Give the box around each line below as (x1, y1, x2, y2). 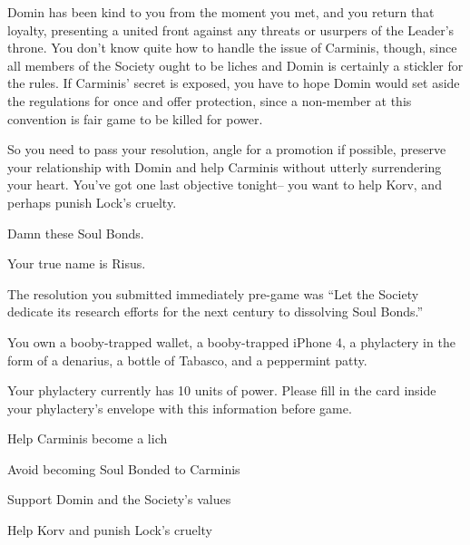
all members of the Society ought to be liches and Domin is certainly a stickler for (7, 55, 464, 74)
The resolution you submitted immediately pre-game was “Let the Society (7, 284, 419, 303)
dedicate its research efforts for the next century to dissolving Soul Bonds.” (7, 302, 424, 321)
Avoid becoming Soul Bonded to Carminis (7, 459, 240, 478)
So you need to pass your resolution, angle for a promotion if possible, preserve (7, 140, 446, 159)
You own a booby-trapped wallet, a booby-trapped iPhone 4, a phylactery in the (7, 332, 455, 351)
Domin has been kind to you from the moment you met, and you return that (7, 3, 435, 21)
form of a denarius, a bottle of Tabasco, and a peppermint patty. (7, 350, 367, 369)
